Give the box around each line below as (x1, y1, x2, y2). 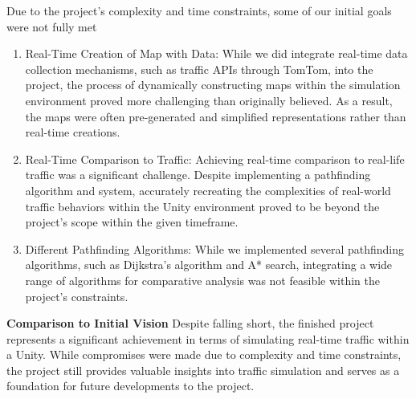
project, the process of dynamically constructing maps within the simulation (25, 76, 401, 93)
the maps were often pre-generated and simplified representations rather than (25, 108, 406, 124)
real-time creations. (25, 124, 120, 140)
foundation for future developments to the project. (6, 377, 255, 394)
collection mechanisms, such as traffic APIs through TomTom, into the (25, 60, 373, 77)
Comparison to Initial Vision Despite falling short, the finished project (6, 315, 374, 332)
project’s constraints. (25, 287, 128, 304)
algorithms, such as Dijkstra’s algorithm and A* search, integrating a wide (25, 256, 393, 273)
